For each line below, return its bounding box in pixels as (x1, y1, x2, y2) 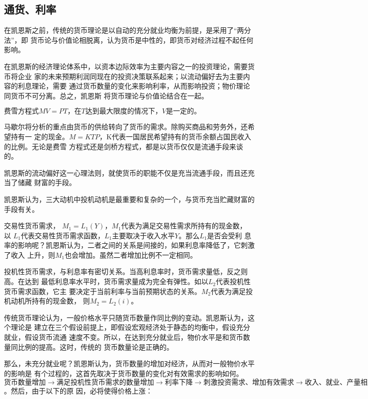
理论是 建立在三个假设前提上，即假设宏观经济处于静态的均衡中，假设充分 (10, 322, 250, 332)
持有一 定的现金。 (10, 131, 69, 141)
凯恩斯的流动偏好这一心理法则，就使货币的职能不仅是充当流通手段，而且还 (4, 167, 248, 178)
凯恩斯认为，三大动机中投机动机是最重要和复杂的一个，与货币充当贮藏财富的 (4, 194, 255, 204)
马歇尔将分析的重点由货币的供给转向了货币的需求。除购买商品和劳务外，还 (4, 121, 248, 132)
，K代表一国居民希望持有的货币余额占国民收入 (99, 131, 251, 141)
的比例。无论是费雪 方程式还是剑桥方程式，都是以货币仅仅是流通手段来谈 (4, 141, 243, 151)
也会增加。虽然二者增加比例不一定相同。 (64, 249, 197, 260)
